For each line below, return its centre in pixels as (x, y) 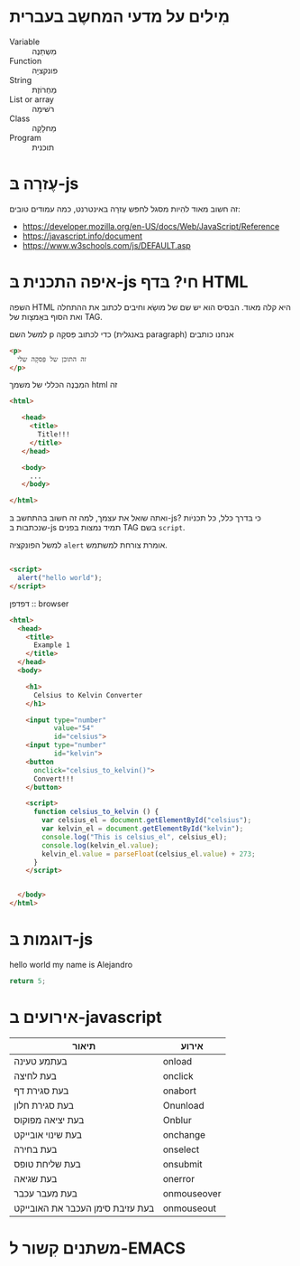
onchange (184, 1134)
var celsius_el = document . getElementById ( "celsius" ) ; (147, 821)
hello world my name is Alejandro (71, 965)
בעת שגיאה (36, 1178)
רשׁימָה (43, 108)
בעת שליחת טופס (47, 1164)
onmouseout (189, 1208)
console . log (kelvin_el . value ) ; (100, 845)
